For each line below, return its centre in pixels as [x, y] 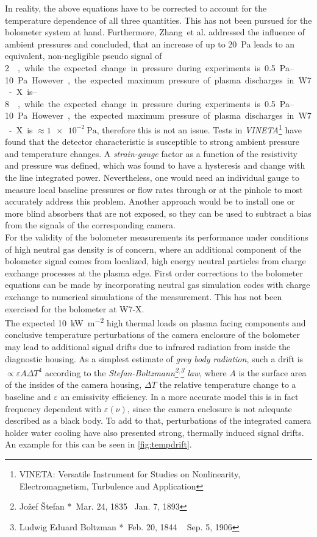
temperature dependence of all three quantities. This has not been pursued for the [158, 20]
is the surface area [272, 372]
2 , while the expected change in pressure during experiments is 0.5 [140, 67]
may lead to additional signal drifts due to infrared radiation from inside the [148, 346]
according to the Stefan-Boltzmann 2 [112, 372]
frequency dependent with [53, 408]
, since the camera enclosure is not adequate [209, 408]
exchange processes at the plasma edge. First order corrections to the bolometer [154, 272]
